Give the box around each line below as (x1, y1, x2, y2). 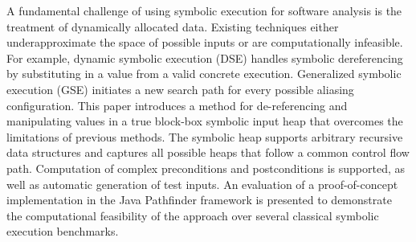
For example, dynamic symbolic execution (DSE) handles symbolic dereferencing (6, 49, 403, 66)
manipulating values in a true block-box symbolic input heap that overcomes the (6, 113, 403, 129)
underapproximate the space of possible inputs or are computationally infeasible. (6, 34, 403, 51)
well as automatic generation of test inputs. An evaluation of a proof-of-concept (6, 175, 398, 192)
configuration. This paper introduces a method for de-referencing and (6, 96, 348, 113)
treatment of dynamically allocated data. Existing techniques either (6, 18, 339, 35)
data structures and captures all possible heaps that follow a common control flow (6, 144, 410, 161)
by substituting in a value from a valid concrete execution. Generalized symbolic (6, 65, 402, 82)
